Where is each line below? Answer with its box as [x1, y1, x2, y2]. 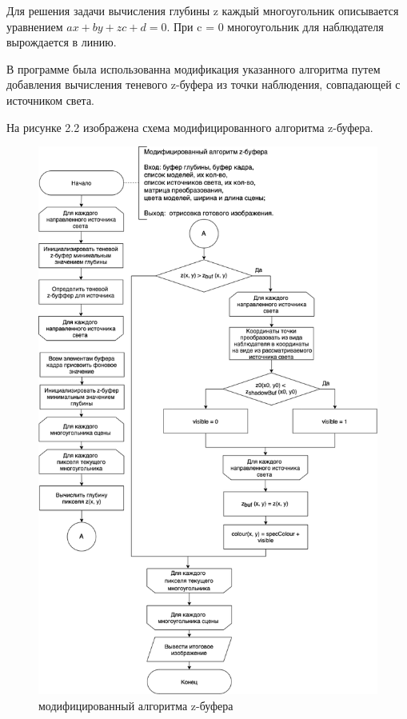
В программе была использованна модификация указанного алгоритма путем [6, 60, 381, 77]
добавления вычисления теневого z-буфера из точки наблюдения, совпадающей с [6, 76, 401, 93]
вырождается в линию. [6, 34, 117, 50]
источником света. [6, 91, 94, 108]
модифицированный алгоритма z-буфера [38, 697, 233, 713]
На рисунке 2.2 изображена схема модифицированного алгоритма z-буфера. [6, 118, 373, 135]
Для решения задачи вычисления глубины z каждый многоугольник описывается [6, 2, 399, 18]
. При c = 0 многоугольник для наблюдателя [166, 18, 384, 34]
